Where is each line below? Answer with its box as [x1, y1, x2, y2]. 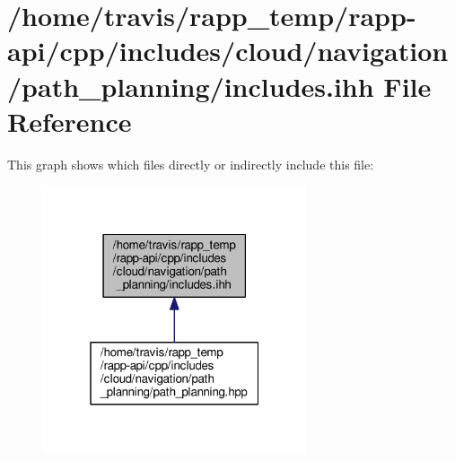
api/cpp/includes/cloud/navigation [7, 32, 449, 69]
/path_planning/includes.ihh [7, 67, 374, 104]
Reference [7, 102, 132, 139]
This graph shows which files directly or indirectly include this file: [7, 154, 374, 173]
